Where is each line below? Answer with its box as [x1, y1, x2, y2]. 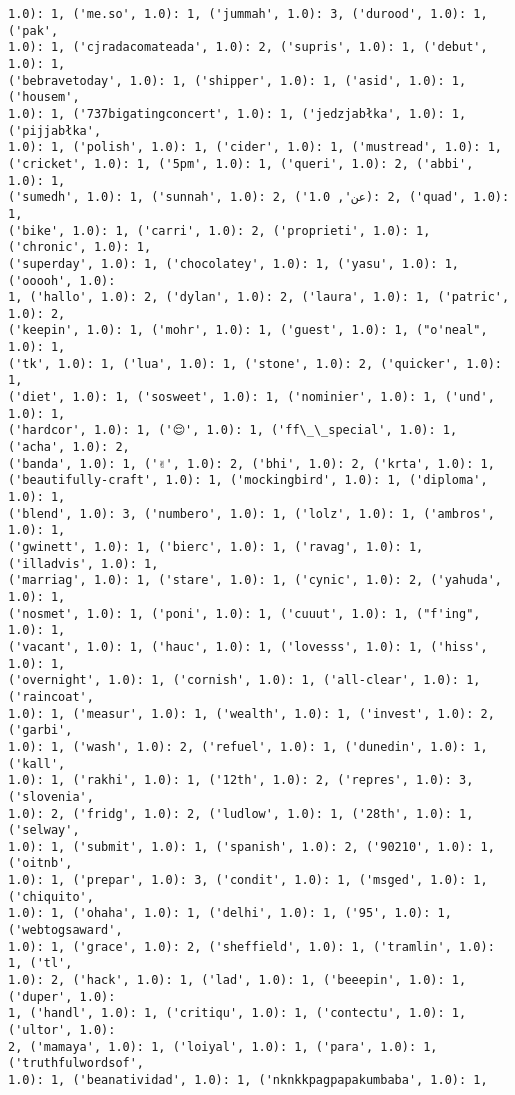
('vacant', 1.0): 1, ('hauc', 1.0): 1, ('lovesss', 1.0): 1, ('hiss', [8, 639, 488, 654]
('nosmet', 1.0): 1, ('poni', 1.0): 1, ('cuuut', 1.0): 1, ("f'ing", [8, 606, 481, 621]
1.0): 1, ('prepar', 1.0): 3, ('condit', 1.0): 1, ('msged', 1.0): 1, [8, 873, 488, 888]
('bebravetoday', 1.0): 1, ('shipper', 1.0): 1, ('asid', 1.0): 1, [8, 73, 467, 88]
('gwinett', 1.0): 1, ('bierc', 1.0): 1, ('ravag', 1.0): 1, [8, 540, 424, 554]
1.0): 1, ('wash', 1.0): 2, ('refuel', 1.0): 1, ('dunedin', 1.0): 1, [8, 739, 488, 754]
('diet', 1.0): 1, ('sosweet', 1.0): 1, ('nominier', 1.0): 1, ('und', [8, 390, 495, 405]
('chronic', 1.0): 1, [8, 240, 152, 255]
